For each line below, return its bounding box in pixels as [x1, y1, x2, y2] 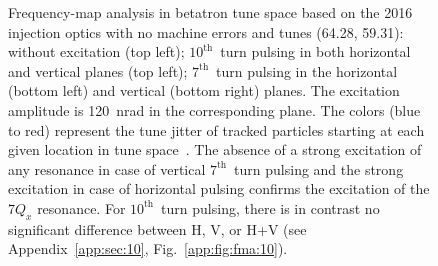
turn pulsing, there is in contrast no [161, 197, 380, 218]
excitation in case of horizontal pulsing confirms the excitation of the [8, 178, 430, 199]
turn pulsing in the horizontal [216, 60, 398, 81]
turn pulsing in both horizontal [220, 41, 411, 62]
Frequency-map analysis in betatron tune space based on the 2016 [8, 2, 413, 22]
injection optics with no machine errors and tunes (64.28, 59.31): [8, 21, 404, 42]
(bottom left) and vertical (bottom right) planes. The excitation [8, 80, 400, 101]
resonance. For [37, 197, 126, 218]
